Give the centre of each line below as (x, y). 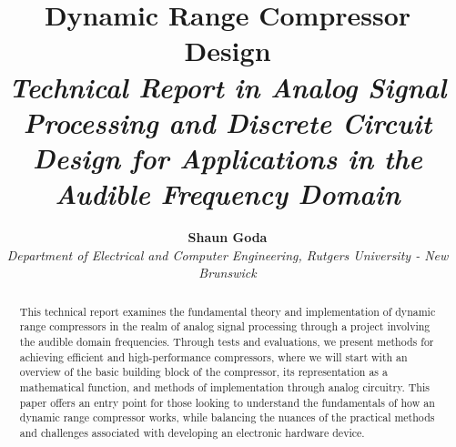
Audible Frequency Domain (228, 194)
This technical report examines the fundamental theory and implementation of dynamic (228, 311)
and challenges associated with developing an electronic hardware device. (192, 432)
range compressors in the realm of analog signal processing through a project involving (225, 326)
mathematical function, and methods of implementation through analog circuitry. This (224, 386)
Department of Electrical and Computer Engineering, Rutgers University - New (228, 254)
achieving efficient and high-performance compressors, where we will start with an (213, 356)
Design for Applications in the (227, 157)
